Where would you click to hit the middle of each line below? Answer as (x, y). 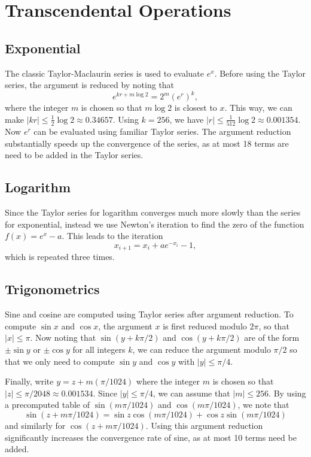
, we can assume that (191, 393)
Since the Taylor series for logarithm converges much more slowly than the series (153, 212)
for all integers (99, 349)
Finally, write (29, 381)
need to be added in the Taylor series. (74, 155)
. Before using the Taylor (260, 73)
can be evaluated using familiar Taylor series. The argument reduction (162, 131)
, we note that (263, 405)
